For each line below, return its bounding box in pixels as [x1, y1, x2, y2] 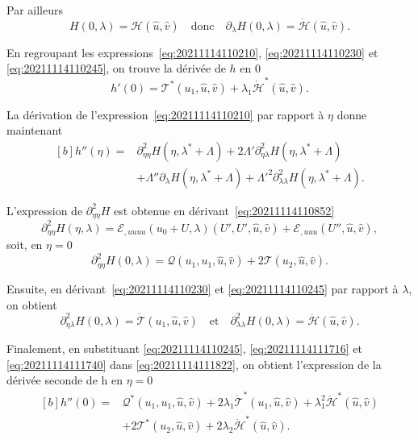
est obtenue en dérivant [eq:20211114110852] [114, 201, 335, 218]
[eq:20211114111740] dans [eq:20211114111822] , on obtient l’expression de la [6, 355, 382, 372]
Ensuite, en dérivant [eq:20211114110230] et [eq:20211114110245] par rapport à [6, 280, 399, 297]
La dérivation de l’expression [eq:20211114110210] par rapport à [6, 106, 324, 122]
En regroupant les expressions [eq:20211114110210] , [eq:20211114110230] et [6, 44, 378, 60]
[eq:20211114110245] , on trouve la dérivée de [6, 60, 226, 77]
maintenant [6, 122, 63, 139]
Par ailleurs [6, 2, 63, 18]
